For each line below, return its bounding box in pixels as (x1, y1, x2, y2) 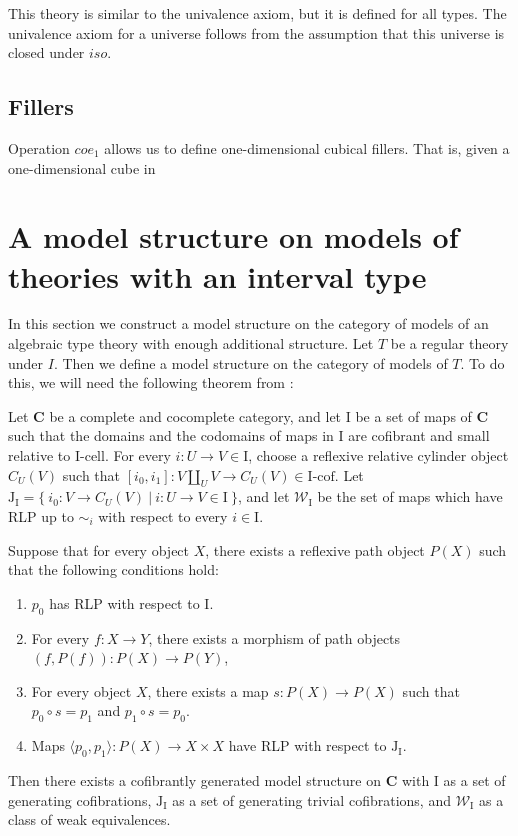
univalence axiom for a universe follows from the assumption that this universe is (8, 22, 505, 43)
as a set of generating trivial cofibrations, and (172, 789, 451, 810)
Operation (8, 137, 70, 158)
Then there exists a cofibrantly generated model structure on (8, 769, 381, 790)
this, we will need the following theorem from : (8, 372, 294, 393)
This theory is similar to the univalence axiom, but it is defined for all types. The (8, 3, 507, 23)
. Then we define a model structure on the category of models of (53, 352, 448, 373)
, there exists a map (147, 680, 269, 701)
